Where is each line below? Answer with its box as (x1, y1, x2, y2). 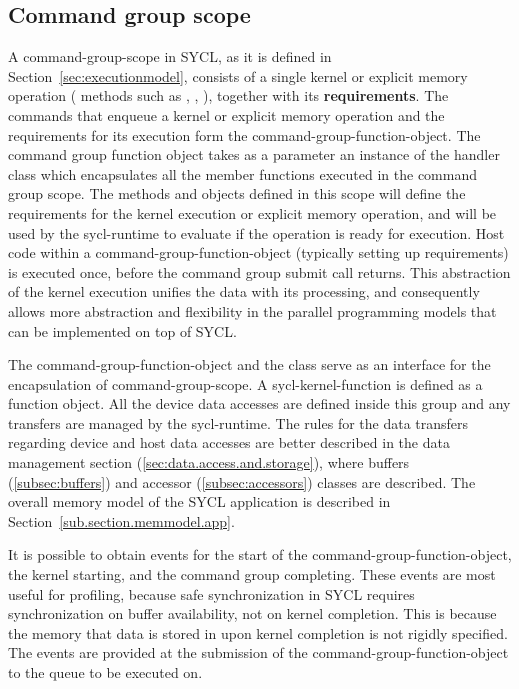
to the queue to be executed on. (8, 662, 203, 683)
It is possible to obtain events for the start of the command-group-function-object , (8, 544, 512, 565)
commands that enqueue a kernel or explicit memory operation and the (8, 104, 445, 125)
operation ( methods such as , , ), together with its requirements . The (8, 85, 449, 106)
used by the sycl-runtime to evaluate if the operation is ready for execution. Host (8, 222, 505, 243)
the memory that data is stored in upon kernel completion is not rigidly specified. (8, 622, 508, 643)
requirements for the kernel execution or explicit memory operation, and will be (8, 202, 497, 223)
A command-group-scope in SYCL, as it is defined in (8, 46, 332, 67)
